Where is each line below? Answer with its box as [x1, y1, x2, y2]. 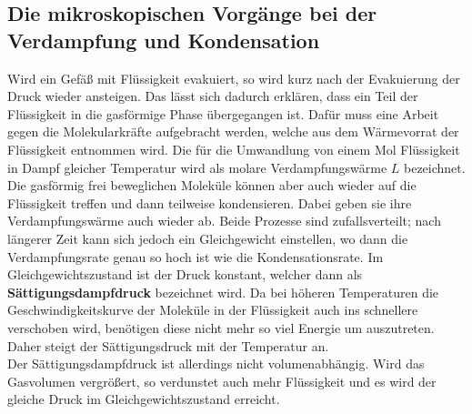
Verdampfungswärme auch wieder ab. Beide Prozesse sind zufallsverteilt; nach [7, 211, 441, 230]
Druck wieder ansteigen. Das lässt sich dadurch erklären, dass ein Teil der [7, 86, 418, 106]
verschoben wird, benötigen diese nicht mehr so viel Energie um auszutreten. [7, 318, 435, 337]
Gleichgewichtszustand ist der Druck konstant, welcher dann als [7, 265, 363, 284]
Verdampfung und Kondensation [7, 25, 320, 54]
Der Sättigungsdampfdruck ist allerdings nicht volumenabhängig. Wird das [7, 354, 425, 373]
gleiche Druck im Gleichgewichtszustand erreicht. [7, 389, 280, 409]
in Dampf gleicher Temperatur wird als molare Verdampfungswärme [7, 157, 387, 177]
